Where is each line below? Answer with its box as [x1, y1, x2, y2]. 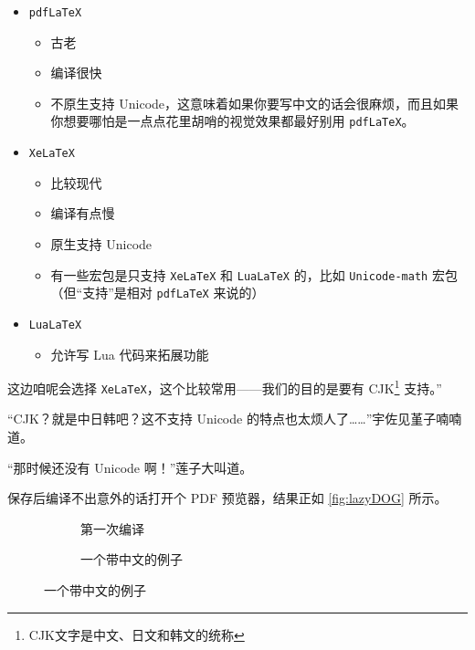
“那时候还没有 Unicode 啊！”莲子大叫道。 [7, 457, 253, 477]
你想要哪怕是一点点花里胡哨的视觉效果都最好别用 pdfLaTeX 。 [50, 111, 415, 131]
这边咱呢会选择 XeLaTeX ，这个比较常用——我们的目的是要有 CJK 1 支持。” [7, 376, 442, 397]
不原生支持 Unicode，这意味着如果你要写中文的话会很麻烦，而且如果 [50, 93, 459, 112]
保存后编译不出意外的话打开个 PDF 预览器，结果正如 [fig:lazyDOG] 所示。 [7, 488, 448, 508]
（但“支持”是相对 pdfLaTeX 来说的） [50, 283, 265, 302]
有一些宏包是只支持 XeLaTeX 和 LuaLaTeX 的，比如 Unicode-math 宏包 [50, 265, 458, 284]
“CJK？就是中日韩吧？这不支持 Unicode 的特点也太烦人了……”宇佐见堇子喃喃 [7, 409, 462, 428]
